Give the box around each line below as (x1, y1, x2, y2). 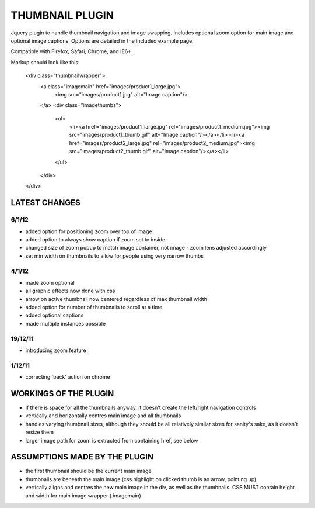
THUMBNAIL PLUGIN (10, 9, 114, 22)
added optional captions (25, 312, 84, 319)
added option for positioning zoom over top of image (25, 228, 152, 235)
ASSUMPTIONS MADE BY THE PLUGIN (10, 452, 154, 462)
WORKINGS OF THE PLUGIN (10, 389, 114, 399)
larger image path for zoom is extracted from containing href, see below (25, 437, 198, 444)
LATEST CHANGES (10, 198, 81, 208)
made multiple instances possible (25, 320, 106, 327)
